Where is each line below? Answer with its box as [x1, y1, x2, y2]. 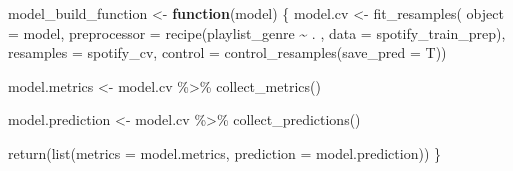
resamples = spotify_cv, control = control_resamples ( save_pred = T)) [8, 42, 447, 63]
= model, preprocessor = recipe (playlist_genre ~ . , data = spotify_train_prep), [8, 22, 506, 43]
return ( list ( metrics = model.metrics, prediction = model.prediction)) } [8, 142, 441, 163]
